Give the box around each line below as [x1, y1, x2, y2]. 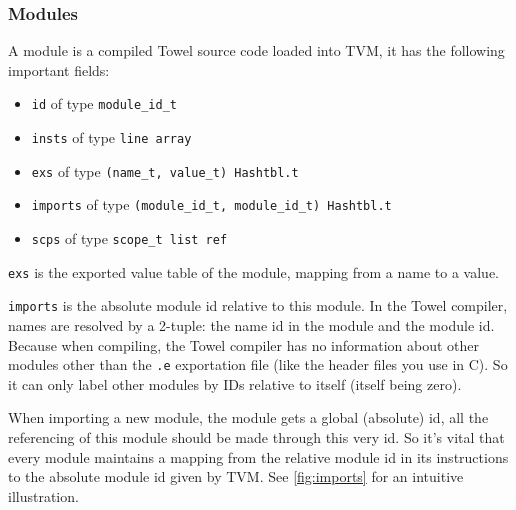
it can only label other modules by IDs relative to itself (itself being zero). [8, 373, 462, 394]
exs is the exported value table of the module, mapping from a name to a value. [8, 261, 500, 282]
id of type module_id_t [31, 93, 177, 114]
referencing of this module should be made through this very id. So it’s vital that [8, 427, 505, 448]
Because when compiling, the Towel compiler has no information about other [8, 334, 480, 355]
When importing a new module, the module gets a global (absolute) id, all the [8, 407, 489, 428]
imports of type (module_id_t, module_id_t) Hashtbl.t [31, 194, 392, 215]
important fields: [8, 59, 110, 80]
